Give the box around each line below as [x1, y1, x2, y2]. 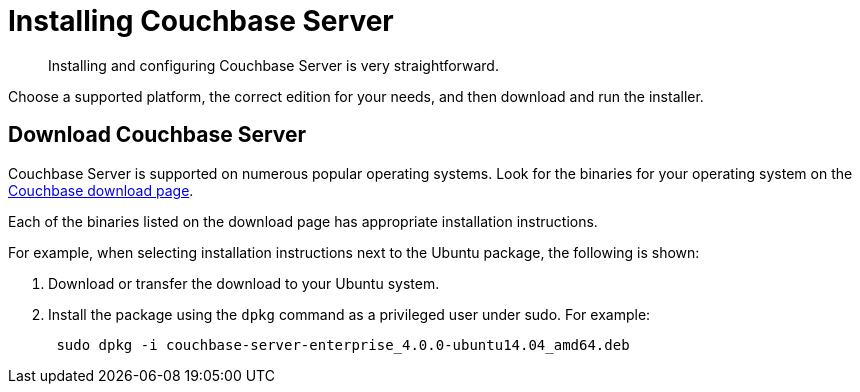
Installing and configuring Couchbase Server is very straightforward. [48, 56, 499, 74]
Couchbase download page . [8, 181, 194, 199]
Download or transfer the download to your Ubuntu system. [48, 274, 440, 292]
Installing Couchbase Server [8, 4, 394, 38]
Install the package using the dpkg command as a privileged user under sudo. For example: [48, 305, 651, 323]
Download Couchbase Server [8, 122, 307, 148]
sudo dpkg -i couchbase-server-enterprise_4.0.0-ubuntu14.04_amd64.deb [56, 336, 630, 353]
